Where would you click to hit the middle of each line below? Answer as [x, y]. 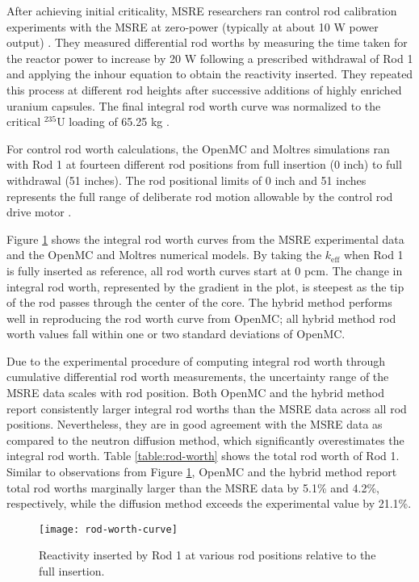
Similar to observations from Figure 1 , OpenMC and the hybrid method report [202, 472]
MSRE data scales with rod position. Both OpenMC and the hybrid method [196, 393]
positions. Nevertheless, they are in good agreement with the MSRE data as [195, 424]
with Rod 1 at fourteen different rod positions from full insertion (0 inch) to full [204, 164]
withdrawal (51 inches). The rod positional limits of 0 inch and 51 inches [186, 180]
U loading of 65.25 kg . [113, 121]
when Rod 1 [373, 255]
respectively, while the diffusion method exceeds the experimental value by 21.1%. [209, 503]
